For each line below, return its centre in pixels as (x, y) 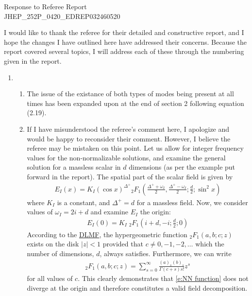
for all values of (50, 278)
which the (210, 244)
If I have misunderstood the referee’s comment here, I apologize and (128, 129)
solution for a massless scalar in (74, 167)
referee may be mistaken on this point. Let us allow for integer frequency (135, 148)
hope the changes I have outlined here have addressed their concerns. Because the (126, 42)
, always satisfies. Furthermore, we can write (166, 253)
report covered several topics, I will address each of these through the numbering (124, 51)
